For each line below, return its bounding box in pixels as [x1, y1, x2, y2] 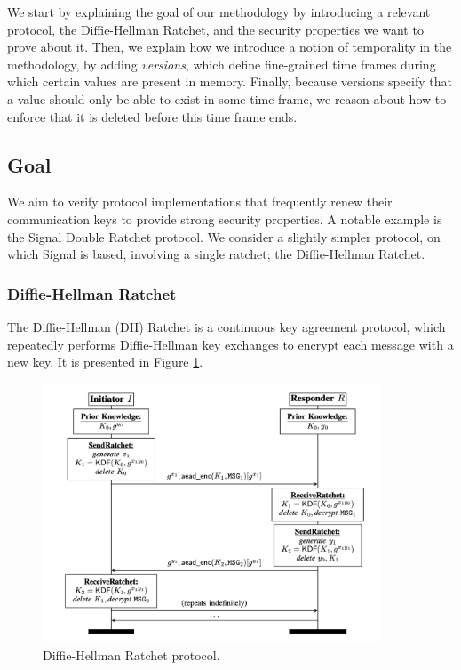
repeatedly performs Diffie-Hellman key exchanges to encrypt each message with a [7, 335, 454, 353]
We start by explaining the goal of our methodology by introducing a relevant [7, 3, 431, 20]
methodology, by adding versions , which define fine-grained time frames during [7, 54, 436, 73]
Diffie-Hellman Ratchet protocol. [43, 645, 220, 664]
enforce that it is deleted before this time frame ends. [7, 107, 298, 125]
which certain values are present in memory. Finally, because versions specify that [7, 72, 452, 91]
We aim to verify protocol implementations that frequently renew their [7, 192, 393, 211]
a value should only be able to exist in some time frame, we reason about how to [7, 89, 447, 108]
